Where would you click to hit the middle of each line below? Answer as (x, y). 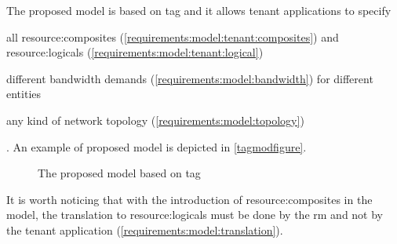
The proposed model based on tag (119, 173)
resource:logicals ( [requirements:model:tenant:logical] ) (135, 52)
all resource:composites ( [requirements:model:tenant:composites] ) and (173, 36)
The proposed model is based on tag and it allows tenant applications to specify (199, 10)
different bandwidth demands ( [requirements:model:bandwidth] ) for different (190, 78)
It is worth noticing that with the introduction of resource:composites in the (189, 199)
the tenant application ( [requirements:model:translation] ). (145, 229)
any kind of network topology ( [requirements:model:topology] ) (155, 120)
